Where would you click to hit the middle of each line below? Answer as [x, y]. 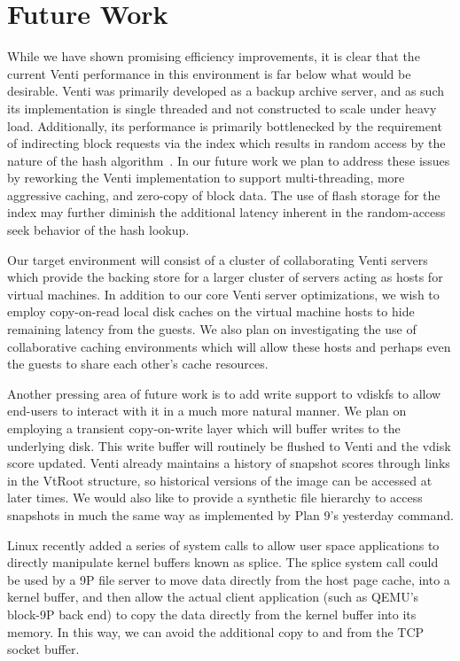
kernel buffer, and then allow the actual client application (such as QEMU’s [213, 597]
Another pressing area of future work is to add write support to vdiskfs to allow [224, 393]
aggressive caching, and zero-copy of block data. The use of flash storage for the [224, 194]
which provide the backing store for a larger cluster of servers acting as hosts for [225, 277]
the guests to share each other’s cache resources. [138, 364]
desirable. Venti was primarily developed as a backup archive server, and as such [226, 91]
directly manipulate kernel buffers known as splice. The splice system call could [223, 562]
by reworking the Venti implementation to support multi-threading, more [206, 178]
